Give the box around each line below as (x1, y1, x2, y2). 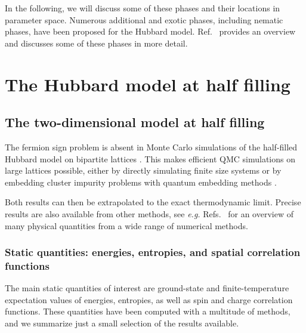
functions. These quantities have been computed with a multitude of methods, (5, 305, 290, 317)
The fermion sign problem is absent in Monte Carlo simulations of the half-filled (5, 140, 298, 153)
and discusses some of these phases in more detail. (5, 36, 188, 49)
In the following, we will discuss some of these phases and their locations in (5, 2, 280, 14)
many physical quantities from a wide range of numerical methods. (5, 219, 248, 232)
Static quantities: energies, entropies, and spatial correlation (5, 245, 301, 260)
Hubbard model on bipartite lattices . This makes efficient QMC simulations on (5, 152, 295, 165)
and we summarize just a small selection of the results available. (5, 317, 239, 329)
